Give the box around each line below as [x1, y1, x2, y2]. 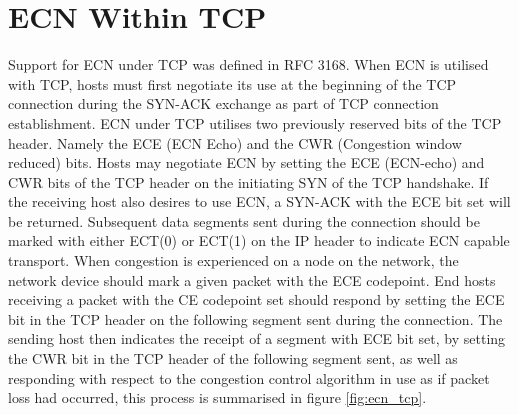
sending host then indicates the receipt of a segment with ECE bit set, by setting [8, 328, 506, 349]
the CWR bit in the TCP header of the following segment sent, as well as [8, 348, 458, 369]
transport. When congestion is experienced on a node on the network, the [8, 250, 459, 271]
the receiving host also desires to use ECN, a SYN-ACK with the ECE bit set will [8, 191, 511, 212]
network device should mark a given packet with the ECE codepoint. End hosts [8, 269, 496, 290]
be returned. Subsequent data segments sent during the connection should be [8, 210, 480, 231]
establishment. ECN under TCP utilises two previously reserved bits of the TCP [8, 112, 502, 133]
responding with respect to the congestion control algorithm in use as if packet [8, 367, 490, 388]
